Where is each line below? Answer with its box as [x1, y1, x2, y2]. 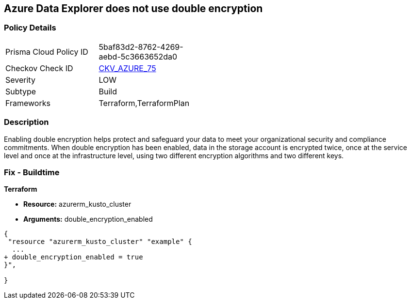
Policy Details [4, 23, 56, 33]
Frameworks [5, 98, 50, 108]
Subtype [5, 86, 36, 96]
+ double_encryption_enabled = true [4, 253, 143, 261]
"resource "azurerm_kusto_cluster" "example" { [8, 238, 192, 246]
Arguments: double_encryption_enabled [23, 215, 153, 224]
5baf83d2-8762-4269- [99, 42, 183, 52]
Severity [5, 75, 35, 85]
